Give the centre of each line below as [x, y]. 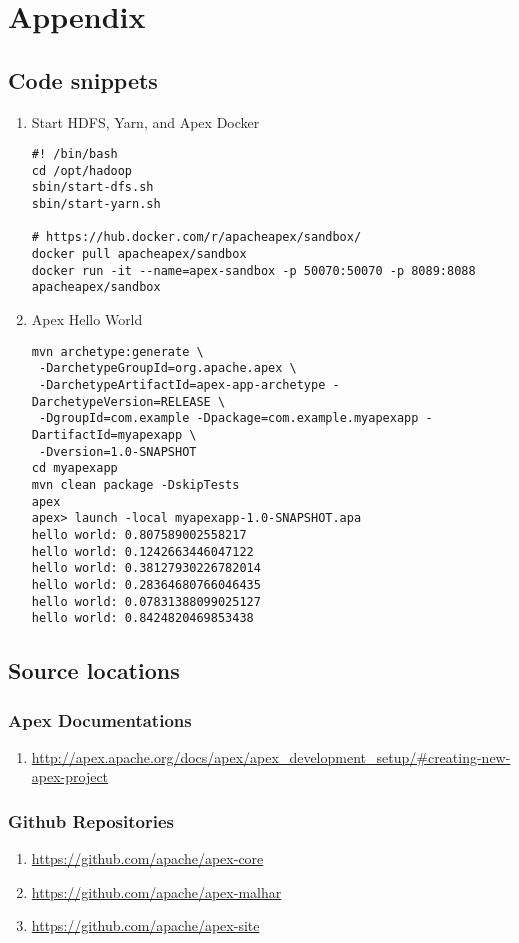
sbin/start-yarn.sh [96, 204]
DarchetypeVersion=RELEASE [121, 401]
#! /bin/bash [74, 154]
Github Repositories [91, 820]
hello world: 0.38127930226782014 [146, 568]
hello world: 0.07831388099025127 [146, 601]
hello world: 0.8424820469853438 [142, 618]
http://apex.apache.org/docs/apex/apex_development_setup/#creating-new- [271, 756]
